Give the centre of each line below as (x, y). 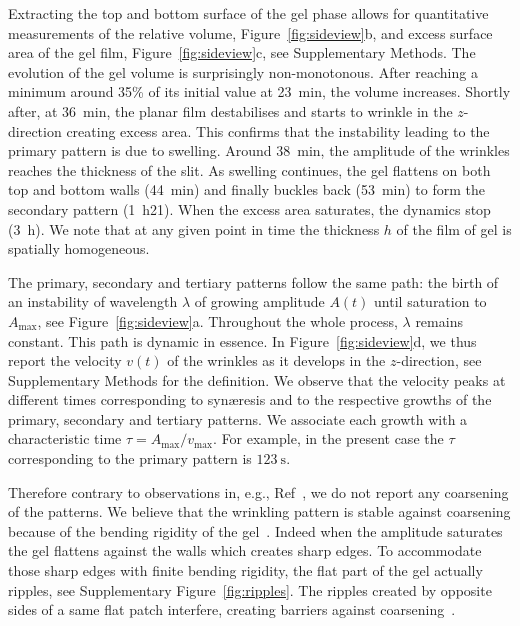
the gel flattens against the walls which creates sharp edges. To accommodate (245, 550)
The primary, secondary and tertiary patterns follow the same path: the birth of (253, 281)
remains (439, 320)
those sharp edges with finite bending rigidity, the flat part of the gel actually (245, 570)
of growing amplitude (259, 301)
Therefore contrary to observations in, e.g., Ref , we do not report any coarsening (258, 491)
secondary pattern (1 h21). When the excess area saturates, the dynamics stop (249, 208)
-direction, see (439, 360)
